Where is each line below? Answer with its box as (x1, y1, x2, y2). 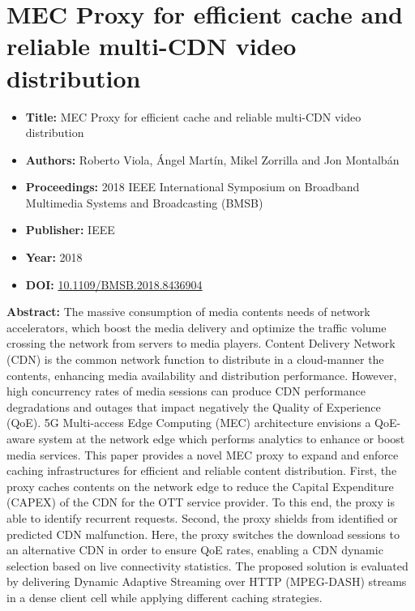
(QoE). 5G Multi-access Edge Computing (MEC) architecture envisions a (6, 414, 371, 431)
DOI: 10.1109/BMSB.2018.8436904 (25, 276, 203, 293)
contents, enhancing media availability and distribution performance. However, (6, 366, 397, 383)
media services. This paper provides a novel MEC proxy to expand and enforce (6, 446, 399, 463)
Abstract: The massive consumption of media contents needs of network (6, 303, 370, 320)
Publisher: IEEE (25, 221, 115, 238)
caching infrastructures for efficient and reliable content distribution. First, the (6, 462, 397, 479)
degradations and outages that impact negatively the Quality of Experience (6, 398, 381, 415)
